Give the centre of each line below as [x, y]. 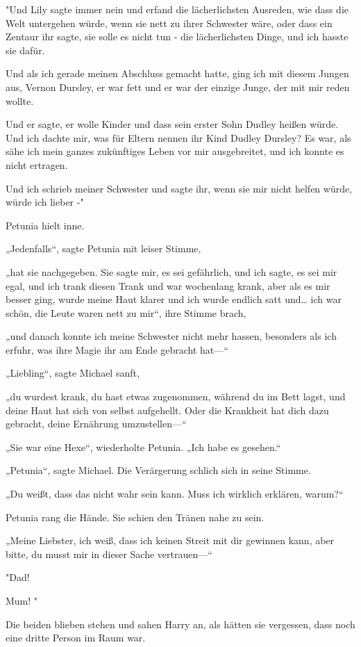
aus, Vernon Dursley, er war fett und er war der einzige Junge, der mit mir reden [178, 87]
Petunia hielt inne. [45, 225]
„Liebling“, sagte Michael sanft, [73, 373]
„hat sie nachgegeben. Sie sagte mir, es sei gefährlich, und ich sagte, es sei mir [171, 271]
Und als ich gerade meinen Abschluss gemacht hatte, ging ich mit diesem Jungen [177, 73]
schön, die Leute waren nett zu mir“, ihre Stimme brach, [126, 312]
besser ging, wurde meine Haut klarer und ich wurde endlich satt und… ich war [174, 299]
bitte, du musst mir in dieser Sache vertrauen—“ [109, 554]
